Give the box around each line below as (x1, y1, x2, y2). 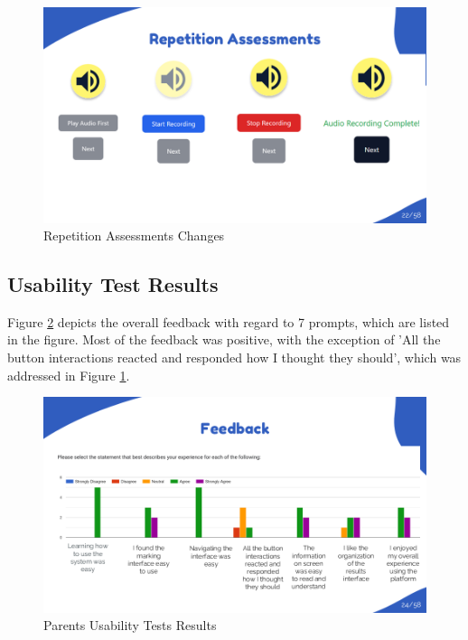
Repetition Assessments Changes (43, 226, 225, 245)
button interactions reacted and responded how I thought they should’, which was (7, 348, 462, 367)
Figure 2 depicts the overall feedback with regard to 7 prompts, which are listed (7, 312, 450, 331)
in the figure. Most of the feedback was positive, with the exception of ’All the (7, 330, 441, 349)
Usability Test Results (7, 270, 219, 298)
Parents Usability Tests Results (43, 616, 217, 635)
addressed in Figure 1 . (7, 365, 130, 384)
